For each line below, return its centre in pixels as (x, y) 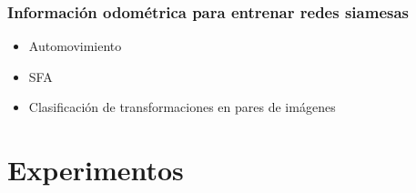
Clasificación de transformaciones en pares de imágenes (182, 107)
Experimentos (96, 170)
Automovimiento (75, 46)
